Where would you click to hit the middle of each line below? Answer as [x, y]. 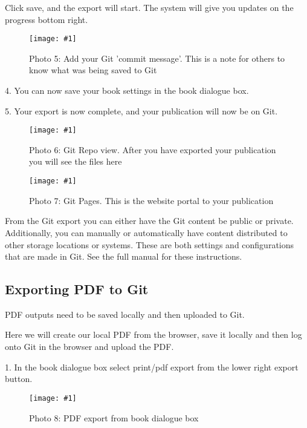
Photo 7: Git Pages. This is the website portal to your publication [151, 200]
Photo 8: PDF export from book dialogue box [114, 417]
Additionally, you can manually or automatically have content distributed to [146, 232]
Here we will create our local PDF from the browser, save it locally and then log [153, 334]
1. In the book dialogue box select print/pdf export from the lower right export [152, 367]
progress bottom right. [47, 19]
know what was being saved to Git [93, 70]
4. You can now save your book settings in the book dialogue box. [127, 91]
